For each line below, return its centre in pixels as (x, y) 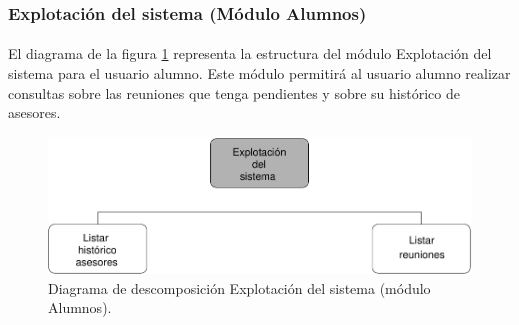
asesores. (34, 112)
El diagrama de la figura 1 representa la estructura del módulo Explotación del (250, 53)
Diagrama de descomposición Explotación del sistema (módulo (239, 287)
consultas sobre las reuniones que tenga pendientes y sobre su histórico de (234, 92)
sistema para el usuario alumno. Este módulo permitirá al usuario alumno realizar (259, 73)
